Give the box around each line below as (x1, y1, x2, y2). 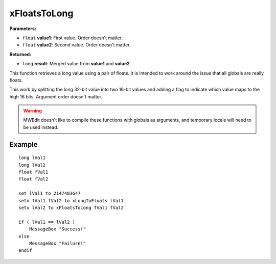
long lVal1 (18, 155, 46, 161)
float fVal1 (18, 169, 49, 175)
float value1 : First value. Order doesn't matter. (22, 35, 123, 41)
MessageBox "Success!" (29, 226, 86, 232)
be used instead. (23, 124, 59, 130)
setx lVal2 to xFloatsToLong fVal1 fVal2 (18, 204, 124, 210)
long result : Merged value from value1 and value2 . (22, 61, 131, 67)
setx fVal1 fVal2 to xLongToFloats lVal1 (18, 198, 124, 203)
